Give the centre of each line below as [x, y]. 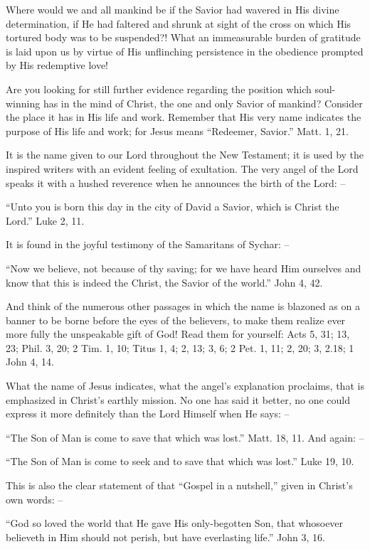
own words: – [35, 499]
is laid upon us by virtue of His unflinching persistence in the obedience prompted [185, 51]
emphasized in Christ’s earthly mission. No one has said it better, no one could [178, 399]
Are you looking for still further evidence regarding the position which [159, 89]
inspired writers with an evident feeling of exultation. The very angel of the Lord [182, 168]
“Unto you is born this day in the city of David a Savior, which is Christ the [173, 207]
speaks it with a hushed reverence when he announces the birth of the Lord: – [176, 182]
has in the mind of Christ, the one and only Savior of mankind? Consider [203, 103]
